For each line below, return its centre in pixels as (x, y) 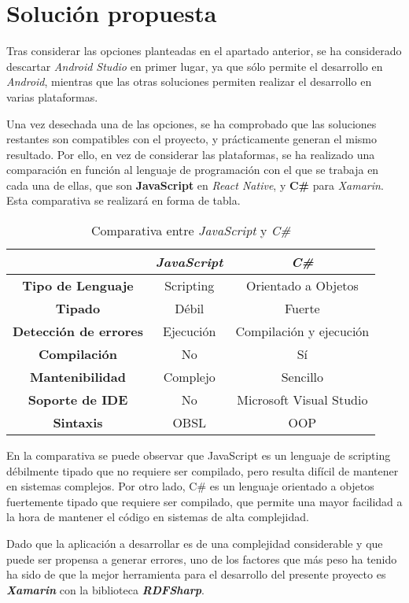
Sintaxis (78, 423)
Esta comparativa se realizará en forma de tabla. (123, 200)
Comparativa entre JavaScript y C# (191, 231)
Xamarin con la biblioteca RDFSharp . (105, 589)
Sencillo (302, 377)
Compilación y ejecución (302, 331)
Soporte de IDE (78, 400)
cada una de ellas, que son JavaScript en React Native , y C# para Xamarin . (195, 185)
